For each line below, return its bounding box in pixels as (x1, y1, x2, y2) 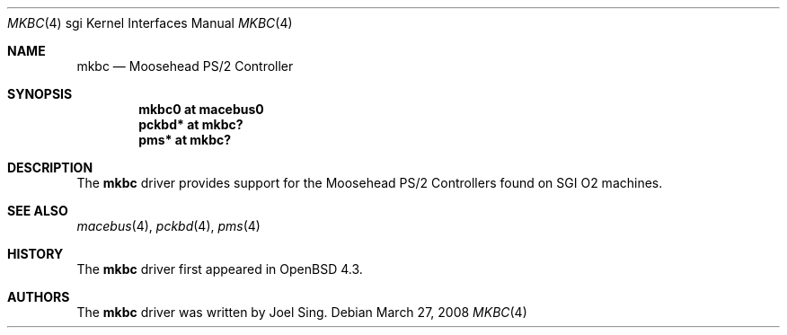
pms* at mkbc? (138, 132, 232, 147)
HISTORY (7, 246, 64, 261)
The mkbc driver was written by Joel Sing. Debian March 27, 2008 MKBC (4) (76, 304, 527, 320)
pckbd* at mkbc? (138, 117, 243, 132)
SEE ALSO (7, 203, 68, 218)
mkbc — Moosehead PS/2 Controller (76, 58, 294, 74)
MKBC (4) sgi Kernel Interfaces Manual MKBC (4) (7, 15, 293, 31)
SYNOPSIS (7, 86, 73, 101)
